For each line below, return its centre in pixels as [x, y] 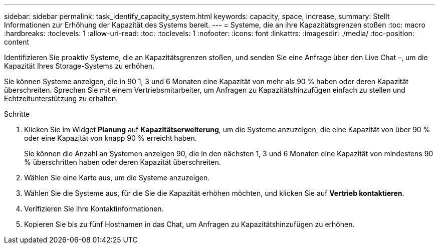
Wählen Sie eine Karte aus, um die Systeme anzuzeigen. [117, 178]
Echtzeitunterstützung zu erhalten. [61, 98]
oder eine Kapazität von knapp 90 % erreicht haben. [111, 138]
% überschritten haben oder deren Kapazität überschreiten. [123, 162]
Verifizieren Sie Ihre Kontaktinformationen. [94, 209]
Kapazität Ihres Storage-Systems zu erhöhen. [79, 66]
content [17, 42]
